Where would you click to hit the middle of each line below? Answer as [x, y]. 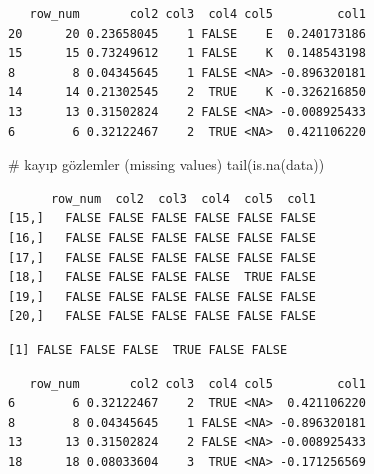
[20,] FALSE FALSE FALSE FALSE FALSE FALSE [162, 316]
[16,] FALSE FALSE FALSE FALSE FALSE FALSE [162, 237]
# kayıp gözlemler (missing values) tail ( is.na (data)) [166, 164]
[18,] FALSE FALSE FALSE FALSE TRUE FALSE [162, 277]
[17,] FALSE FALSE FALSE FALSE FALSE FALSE [162, 257]
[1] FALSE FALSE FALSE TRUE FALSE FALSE [148, 349]
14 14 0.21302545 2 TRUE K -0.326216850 [187, 92]
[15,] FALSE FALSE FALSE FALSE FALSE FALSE [162, 218]
